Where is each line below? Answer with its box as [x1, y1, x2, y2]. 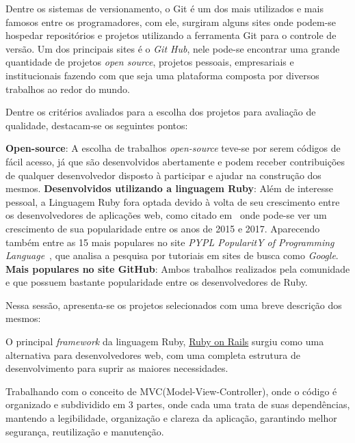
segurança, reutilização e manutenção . [5, 424, 164, 438]
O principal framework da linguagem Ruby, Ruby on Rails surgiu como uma [5, 334, 324, 349]
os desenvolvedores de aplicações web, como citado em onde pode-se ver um [5, 208, 327, 222]
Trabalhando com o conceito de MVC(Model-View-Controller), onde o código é [5, 384, 337, 398]
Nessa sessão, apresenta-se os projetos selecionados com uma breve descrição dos [5, 297, 342, 312]
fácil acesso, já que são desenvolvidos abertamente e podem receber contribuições [5, 154, 345, 168]
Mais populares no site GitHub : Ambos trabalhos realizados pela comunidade [5, 261, 350, 276]
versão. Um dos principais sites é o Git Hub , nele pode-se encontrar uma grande [5, 41, 340, 55]
